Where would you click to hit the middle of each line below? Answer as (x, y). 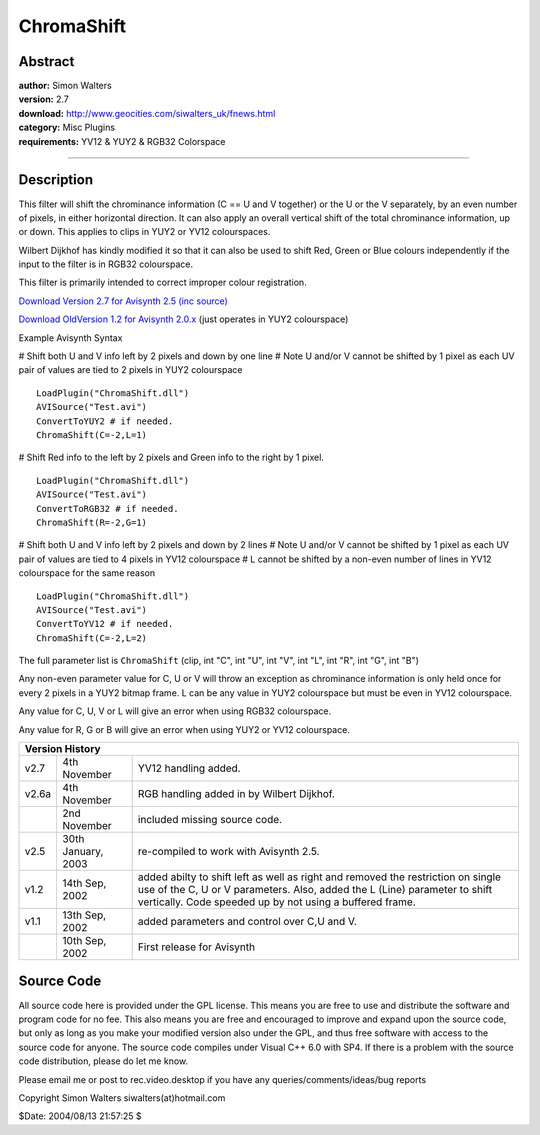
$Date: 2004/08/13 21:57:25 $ (80, 1116)
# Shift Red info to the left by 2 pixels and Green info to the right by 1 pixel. (171, 457)
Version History (62, 749)
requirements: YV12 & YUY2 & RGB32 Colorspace (122, 141)
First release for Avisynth (196, 947)
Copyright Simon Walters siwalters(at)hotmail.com (122, 1097)
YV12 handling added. (189, 768)
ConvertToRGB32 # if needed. (107, 508)
